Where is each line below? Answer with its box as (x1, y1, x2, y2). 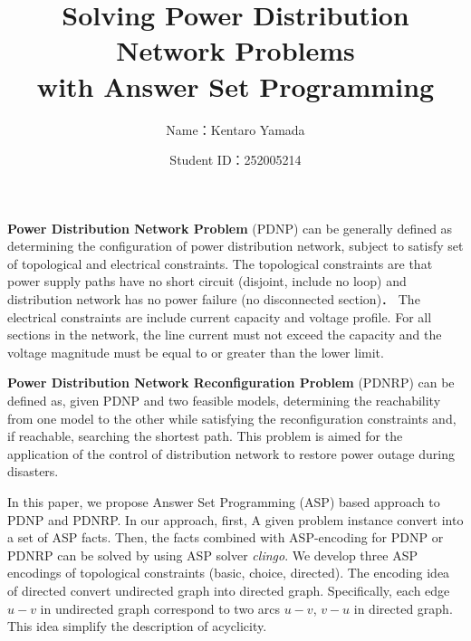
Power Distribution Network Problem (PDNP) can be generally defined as (7, 218, 453, 237)
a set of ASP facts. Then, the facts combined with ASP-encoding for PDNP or (7, 528, 444, 547)
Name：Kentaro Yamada (166, 120, 305, 139)
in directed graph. (353, 598, 453, 617)
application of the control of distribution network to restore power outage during (7, 444, 455, 463)
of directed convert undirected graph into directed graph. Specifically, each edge (7, 580, 450, 599)
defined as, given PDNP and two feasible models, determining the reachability (7, 391, 441, 410)
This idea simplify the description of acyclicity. (7, 617, 267, 636)
